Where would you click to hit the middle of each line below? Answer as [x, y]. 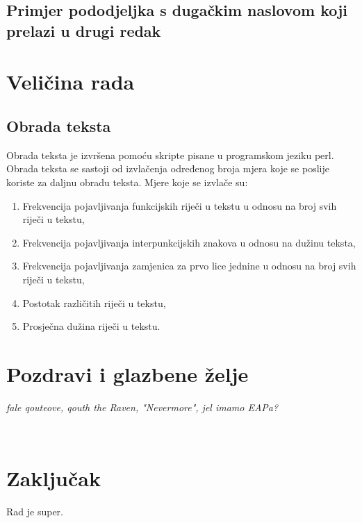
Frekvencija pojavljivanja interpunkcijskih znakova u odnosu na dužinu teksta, [189, 242]
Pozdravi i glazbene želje [127, 373]
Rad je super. [35, 512]
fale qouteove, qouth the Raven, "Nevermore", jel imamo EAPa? [142, 407]
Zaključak [54, 478]
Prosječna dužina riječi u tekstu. [91, 326]
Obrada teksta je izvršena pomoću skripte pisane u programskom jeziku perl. [170, 155]
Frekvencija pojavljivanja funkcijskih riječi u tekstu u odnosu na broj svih [180, 205]
